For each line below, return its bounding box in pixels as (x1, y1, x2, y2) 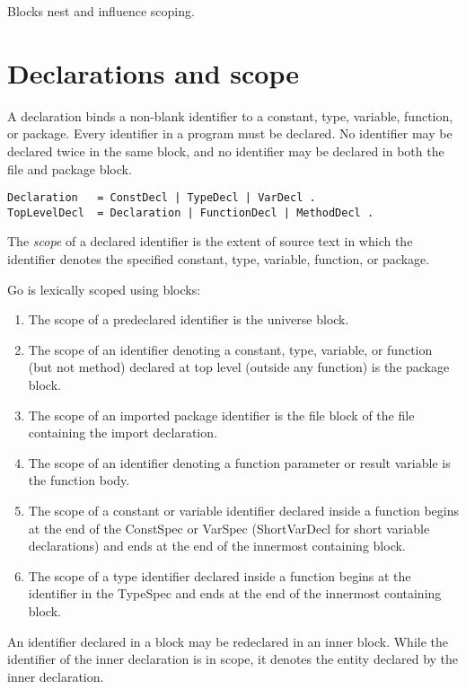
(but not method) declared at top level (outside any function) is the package (28, 358, 450, 376)
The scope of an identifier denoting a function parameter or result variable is (28, 453, 451, 472)
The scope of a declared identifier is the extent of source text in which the (7, 232, 413, 251)
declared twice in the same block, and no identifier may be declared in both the (7, 141, 444, 160)
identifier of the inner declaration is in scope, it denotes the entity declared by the (7, 649, 459, 668)
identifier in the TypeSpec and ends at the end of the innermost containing (28, 584, 442, 603)
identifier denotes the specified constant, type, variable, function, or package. (7, 250, 430, 268)
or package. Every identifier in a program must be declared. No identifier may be (7, 124, 453, 143)
